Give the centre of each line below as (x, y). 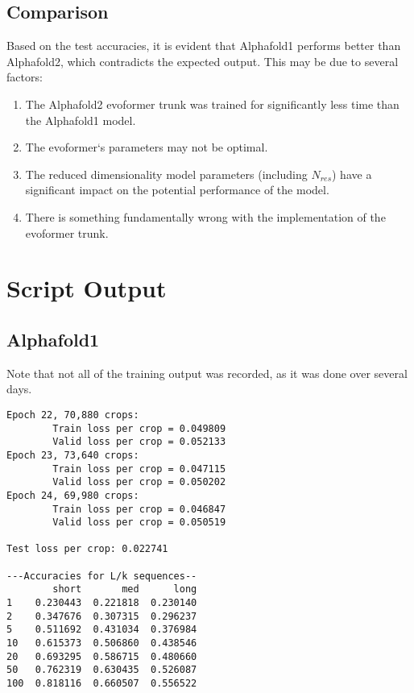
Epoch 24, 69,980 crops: (73, 495)
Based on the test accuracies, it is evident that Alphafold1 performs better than (204, 46)
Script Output (87, 288)
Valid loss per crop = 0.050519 (139, 523)
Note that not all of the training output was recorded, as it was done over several (207, 373)
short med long (125, 589)
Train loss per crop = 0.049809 (139, 428)
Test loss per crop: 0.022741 (87, 549)
